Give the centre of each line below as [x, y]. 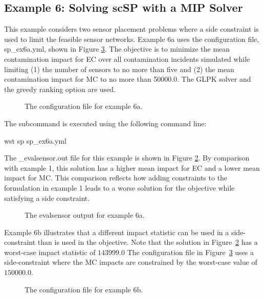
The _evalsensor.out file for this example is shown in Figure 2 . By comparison [127, 158]
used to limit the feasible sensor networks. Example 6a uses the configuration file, [132, 39]
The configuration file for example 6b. [84, 289]
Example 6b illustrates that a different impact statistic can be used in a [117, 232]
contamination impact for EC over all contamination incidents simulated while [127, 59]
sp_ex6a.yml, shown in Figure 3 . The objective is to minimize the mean [117, 49]
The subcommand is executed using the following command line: [105, 123]
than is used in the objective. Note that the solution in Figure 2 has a [148, 242]
